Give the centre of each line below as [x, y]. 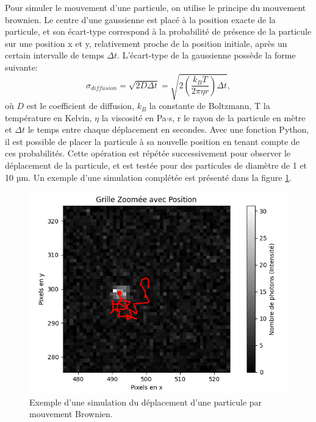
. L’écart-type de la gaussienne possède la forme [206, 55]
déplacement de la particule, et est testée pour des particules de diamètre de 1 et [156, 165]
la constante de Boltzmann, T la [210, 106]
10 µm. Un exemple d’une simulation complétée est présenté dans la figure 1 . [149, 177]
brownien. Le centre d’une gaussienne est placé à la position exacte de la [140, 19]
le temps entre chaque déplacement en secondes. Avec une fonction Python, [168, 129]
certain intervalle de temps [55, 55]
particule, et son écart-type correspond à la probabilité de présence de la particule [158, 31]
